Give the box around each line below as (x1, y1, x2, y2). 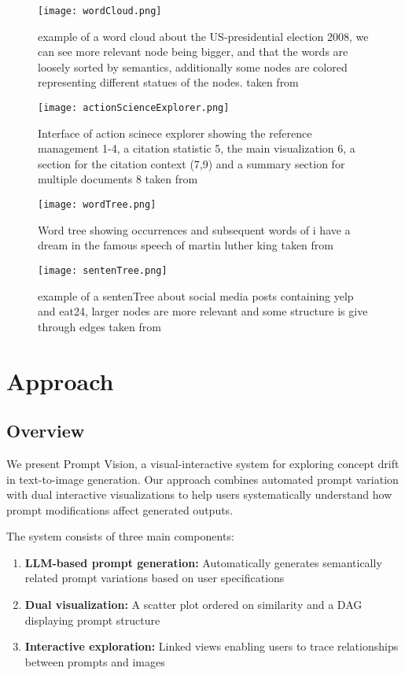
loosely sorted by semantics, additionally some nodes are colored (38, 58, 348, 75)
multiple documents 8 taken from (38, 171, 198, 187)
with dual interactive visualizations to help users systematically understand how (6, 486, 392, 503)
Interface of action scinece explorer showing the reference (38, 124, 312, 141)
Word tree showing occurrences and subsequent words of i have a (38, 221, 351, 238)
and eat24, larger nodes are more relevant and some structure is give (38, 303, 368, 319)
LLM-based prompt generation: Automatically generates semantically (24, 554, 382, 570)
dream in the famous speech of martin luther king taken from (38, 237, 333, 253)
